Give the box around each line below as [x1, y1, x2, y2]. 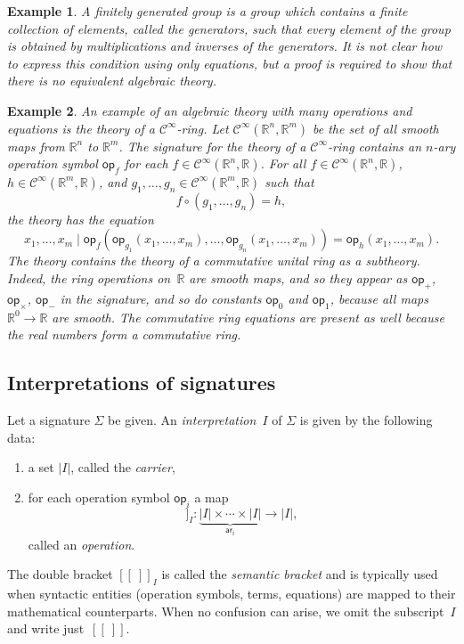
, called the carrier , [70, 458, 175, 477]
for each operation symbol [28, 487, 170, 506]
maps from [7, 136, 65, 155]
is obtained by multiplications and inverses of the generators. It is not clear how [7, 37, 443, 55]
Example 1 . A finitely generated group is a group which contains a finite [7, 2, 408, 20]
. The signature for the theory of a [118, 136, 306, 155]
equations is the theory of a [7, 118, 155, 137]
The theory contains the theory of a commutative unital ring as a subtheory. [7, 251, 420, 270]
